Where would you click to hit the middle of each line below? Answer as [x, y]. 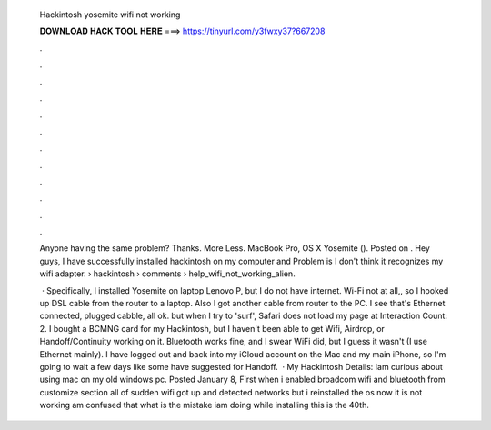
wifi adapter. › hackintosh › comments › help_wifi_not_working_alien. [167, 274]
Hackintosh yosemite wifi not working [110, 15]
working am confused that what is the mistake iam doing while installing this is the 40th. [205, 405]
